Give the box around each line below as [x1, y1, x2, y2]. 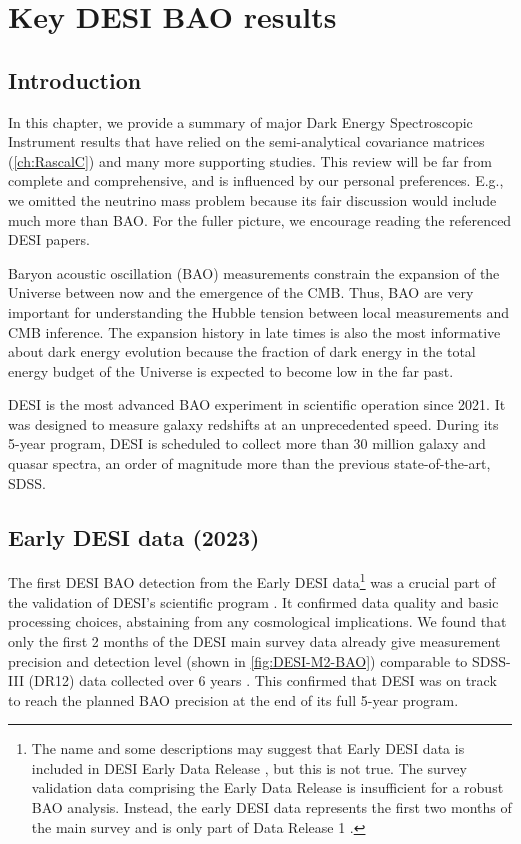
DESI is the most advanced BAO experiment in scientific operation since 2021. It [8, 394, 506, 415]
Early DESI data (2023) [8, 521, 260, 552]
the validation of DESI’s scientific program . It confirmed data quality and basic [8, 591, 499, 612]
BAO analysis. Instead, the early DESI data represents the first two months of [31, 797, 512, 818]
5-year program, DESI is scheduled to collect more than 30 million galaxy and [8, 433, 486, 454]
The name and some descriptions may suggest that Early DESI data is [31, 738, 465, 759]
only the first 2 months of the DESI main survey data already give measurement [8, 630, 501, 651]
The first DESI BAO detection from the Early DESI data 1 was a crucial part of [8, 569, 496, 593]
